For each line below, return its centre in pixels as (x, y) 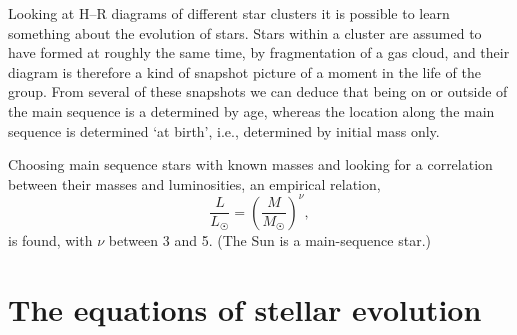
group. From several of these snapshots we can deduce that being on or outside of (258, 91)
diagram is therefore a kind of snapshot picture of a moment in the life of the (244, 71)
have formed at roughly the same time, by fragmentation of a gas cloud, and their (259, 52)
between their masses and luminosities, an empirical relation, (194, 183)
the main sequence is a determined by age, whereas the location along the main (251, 110)
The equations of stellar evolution (245, 308)
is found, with (50, 239)
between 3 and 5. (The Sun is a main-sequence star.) (269, 239)
